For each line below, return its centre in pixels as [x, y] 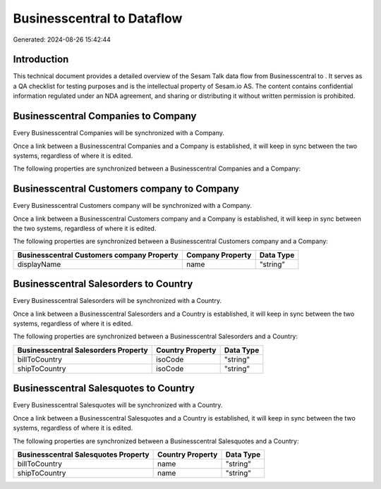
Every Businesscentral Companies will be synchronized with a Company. [119, 133]
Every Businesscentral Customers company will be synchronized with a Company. [132, 206]
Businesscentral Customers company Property [98, 255]
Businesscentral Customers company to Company [126, 189]
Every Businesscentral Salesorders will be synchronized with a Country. [117, 301]
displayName [39, 264]
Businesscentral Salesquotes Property [83, 454]
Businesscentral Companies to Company [105, 116]
